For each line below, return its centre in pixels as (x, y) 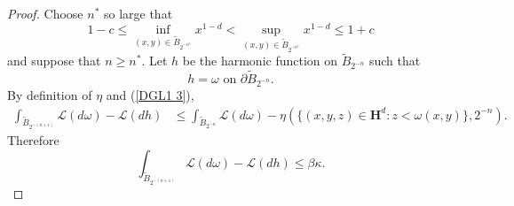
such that (395, 61)
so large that (138, 13)
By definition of (50, 94)
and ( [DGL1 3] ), (150, 94)
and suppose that (54, 61)
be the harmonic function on (260, 61)
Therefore (33, 140)
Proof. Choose (45, 13)
